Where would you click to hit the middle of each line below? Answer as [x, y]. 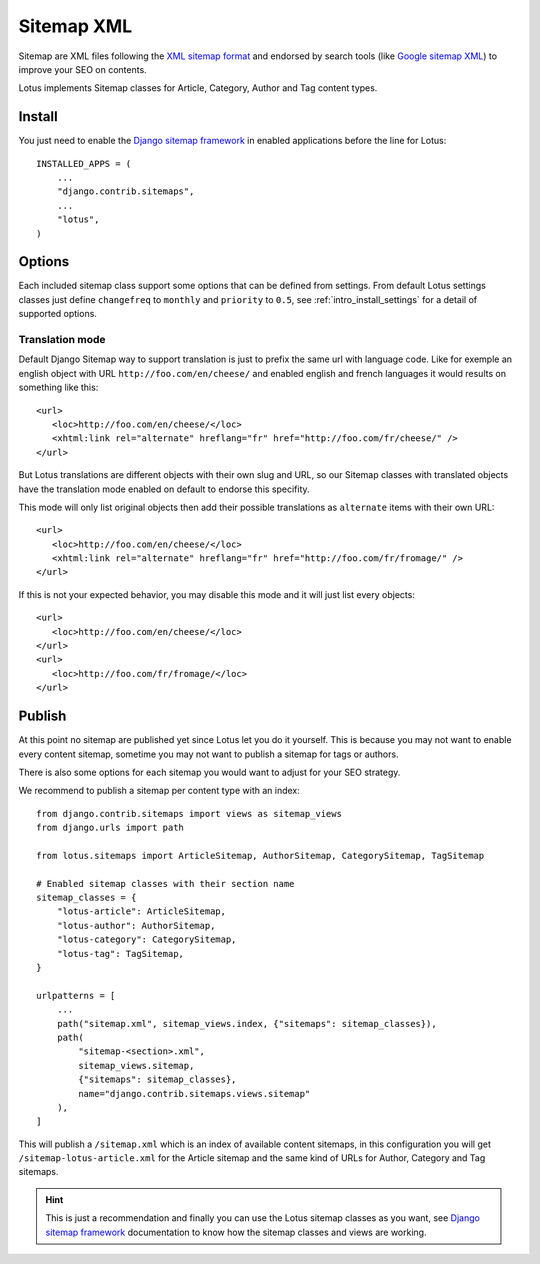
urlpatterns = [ [76, 995]
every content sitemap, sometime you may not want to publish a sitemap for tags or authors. [208, 754]
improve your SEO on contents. [82, 69]
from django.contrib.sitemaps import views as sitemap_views [189, 813]
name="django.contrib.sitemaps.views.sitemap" [194, 1093]
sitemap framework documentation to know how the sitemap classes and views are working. [236, 1232]
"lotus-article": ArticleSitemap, [141, 911]
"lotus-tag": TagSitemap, [120, 953]
